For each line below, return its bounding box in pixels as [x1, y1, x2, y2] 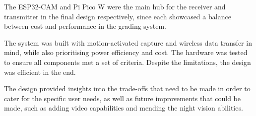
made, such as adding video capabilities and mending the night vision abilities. [4, 103, 243, 113]
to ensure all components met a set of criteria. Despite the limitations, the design [4, 57, 251, 67]
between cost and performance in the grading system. [4, 21, 166, 31]
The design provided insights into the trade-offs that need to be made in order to [4, 83, 251, 94]
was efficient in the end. [4, 66, 76, 77]
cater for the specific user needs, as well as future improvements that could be [4, 93, 241, 103]
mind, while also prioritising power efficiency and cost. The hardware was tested [4, 47, 248, 58]
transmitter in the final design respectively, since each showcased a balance [4, 11, 231, 21]
